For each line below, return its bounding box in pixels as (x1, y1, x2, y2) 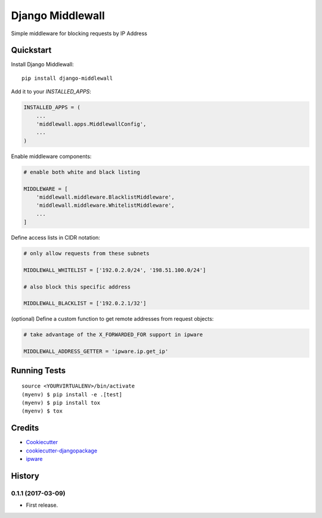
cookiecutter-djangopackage (26, 447, 98, 454)
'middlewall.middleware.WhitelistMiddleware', (36, 202, 175, 209)
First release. (26, 501, 58, 509)
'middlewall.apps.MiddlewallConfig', (36, 121, 147, 128)
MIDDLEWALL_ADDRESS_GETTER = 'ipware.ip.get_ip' (23, 348, 169, 355)
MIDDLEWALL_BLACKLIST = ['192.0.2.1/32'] (23, 300, 147, 307)
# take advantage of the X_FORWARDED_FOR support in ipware (23, 331, 203, 338)
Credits (11, 423, 39, 433)
